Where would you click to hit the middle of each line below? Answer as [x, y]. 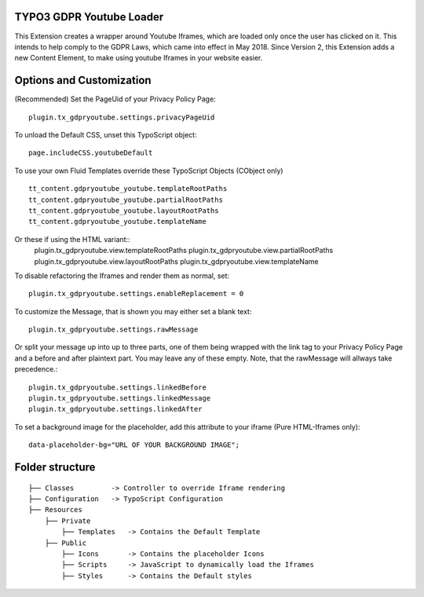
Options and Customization [83, 81]
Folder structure [55, 467]
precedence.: [36, 369]
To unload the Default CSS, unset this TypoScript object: [106, 134]
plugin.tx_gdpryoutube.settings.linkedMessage [120, 398]
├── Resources [55, 510]
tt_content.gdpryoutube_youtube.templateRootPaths [128, 189]
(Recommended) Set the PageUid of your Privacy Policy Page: [115, 99]
